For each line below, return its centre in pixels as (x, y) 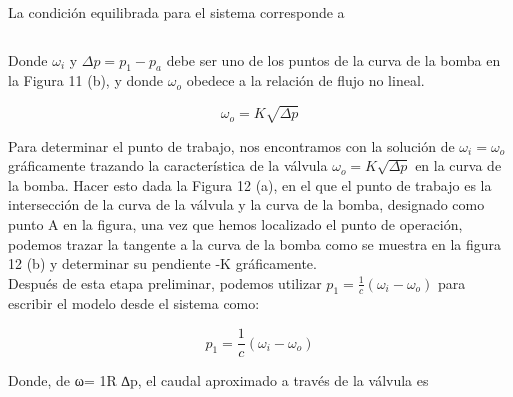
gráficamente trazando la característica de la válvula (168, 165)
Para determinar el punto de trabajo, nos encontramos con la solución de (231, 145)
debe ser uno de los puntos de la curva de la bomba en (333, 59)
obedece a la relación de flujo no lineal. (305, 80)
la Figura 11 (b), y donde (86, 80)
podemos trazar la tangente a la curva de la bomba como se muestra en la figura (255, 243)
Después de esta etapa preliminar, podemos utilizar (165, 282)
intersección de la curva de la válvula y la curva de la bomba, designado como (246, 204)
